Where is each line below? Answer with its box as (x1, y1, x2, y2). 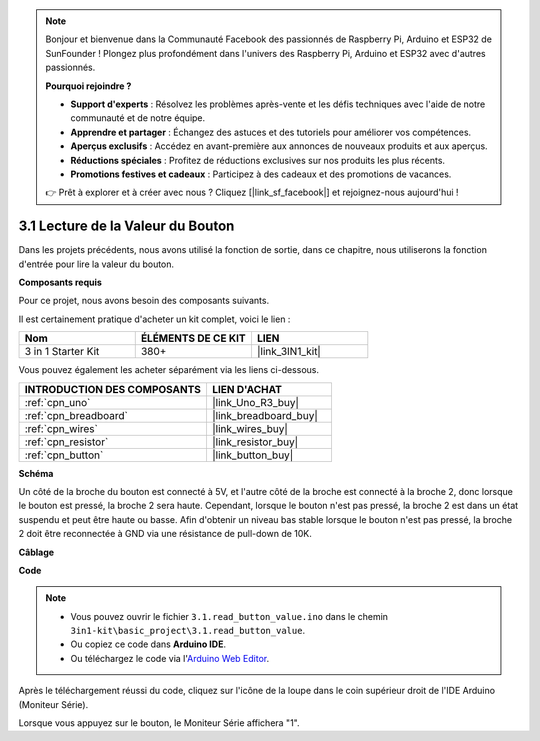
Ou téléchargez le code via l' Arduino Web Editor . (70, 652, 270, 664)
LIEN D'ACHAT (211, 382, 282, 396)
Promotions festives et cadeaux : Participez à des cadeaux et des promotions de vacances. (70, 168, 452, 180)
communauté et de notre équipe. (70, 112, 206, 124)
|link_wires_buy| (211, 421, 289, 435)
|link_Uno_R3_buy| (211, 395, 300, 409)
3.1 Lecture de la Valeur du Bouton (18, 218, 235, 235)
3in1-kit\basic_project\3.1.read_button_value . (70, 625, 305, 637)
